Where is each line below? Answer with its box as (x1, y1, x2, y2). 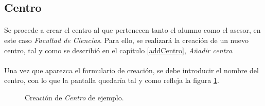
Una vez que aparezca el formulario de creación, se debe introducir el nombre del (4, 65, 259, 75)
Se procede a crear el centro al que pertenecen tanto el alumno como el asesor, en (4, 25, 261, 35)
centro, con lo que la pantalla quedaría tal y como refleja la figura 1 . (4, 75, 219, 86)
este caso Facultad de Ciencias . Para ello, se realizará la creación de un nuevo (4, 34, 249, 45)
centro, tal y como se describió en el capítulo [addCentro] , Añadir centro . (4, 45, 234, 55)
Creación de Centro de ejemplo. (25, 92, 124, 102)
